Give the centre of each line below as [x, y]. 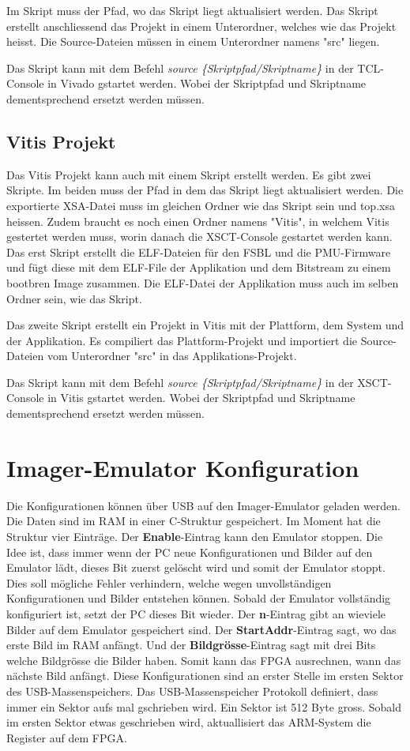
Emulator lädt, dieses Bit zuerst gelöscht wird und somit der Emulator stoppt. [196, 567]
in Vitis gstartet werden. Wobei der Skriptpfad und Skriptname [201, 398]
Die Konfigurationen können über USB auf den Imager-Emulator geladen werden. [203, 505]
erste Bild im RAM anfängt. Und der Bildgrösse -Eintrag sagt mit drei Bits [191, 645]
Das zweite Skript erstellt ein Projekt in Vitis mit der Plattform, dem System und [205, 325]
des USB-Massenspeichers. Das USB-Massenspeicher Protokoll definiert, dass [192, 691]
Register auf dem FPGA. [67, 737]
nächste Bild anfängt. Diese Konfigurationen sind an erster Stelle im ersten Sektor [205, 676]
